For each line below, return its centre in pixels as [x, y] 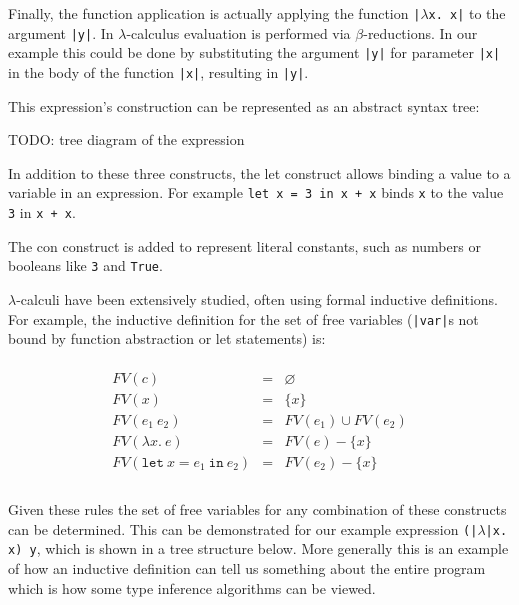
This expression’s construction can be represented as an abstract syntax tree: [244, 105]
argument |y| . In [61, 32]
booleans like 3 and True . [85, 265]
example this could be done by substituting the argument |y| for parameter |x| [254, 52]
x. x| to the [467, 13]
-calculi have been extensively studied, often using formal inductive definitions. [257, 298]
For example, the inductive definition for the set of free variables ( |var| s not [243, 318]
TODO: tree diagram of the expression [126, 139]
